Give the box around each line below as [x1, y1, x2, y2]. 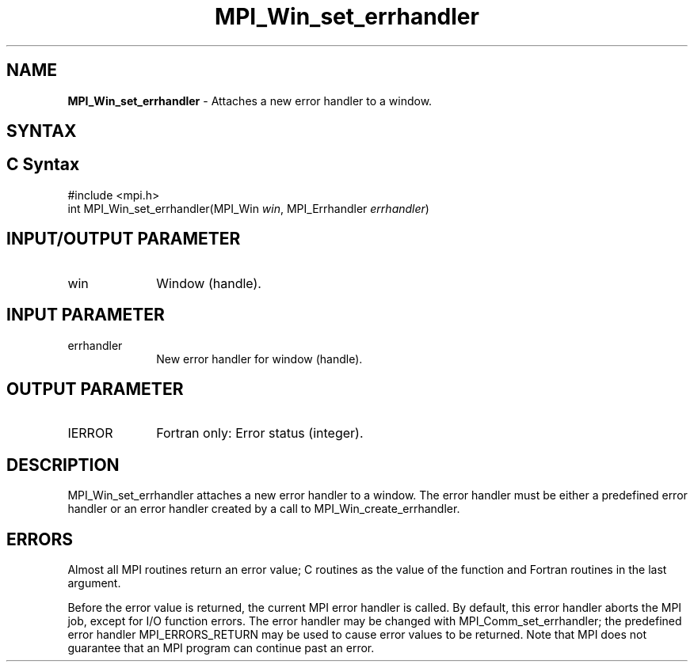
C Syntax [6, 154, 80, 175]
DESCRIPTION [6, 454, 120, 475]
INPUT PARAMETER [6, 305, 165, 325]
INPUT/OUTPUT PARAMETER [6, 229, 241, 249]
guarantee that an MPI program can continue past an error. [67, 641, 375, 655]
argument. [67, 576, 121, 590]
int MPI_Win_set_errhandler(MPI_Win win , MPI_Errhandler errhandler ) [67, 201, 429, 215]
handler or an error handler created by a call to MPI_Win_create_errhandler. [67, 502, 460, 516]
